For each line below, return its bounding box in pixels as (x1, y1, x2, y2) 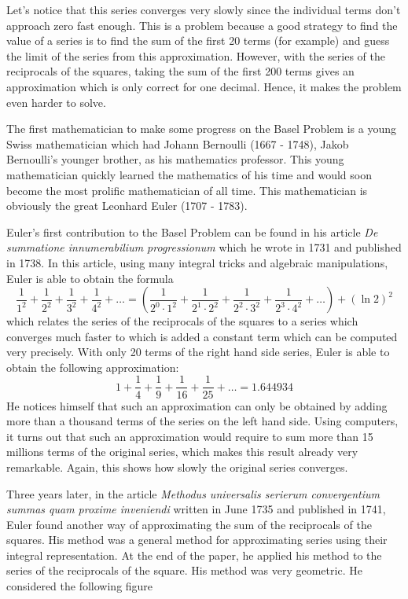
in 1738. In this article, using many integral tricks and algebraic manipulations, (6, 254, 388, 270)
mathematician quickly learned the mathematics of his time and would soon (6, 166, 372, 182)
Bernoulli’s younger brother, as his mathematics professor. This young (6, 151, 344, 167)
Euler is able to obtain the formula (6, 270, 174, 286)
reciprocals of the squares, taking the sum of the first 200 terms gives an (6, 63, 355, 79)
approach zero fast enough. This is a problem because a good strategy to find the (6, 17, 398, 33)
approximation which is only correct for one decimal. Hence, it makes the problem (6, 78, 402, 94)
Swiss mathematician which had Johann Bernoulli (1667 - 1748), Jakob (6, 135, 349, 152)
